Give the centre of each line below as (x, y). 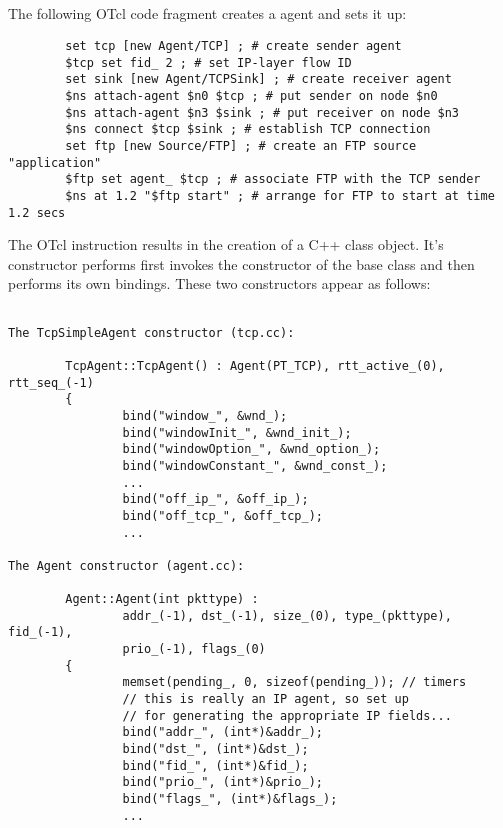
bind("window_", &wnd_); (205, 415)
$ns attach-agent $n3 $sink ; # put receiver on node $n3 (262, 112)
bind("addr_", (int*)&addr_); (222, 732)
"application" (55, 162)
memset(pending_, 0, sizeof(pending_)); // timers (294, 682)
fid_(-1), (40, 632)
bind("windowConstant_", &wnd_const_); (255, 465)
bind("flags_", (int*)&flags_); (230, 799)
